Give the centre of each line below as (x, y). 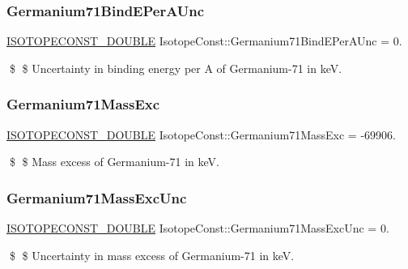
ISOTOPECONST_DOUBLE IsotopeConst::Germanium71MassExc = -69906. (201, 134)
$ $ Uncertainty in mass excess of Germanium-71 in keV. (152, 255)
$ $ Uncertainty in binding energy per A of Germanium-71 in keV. (176, 68)
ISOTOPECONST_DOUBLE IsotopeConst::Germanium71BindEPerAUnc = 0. (204, 41)
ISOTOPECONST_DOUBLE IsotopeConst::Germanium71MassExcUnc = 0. (198, 228)
